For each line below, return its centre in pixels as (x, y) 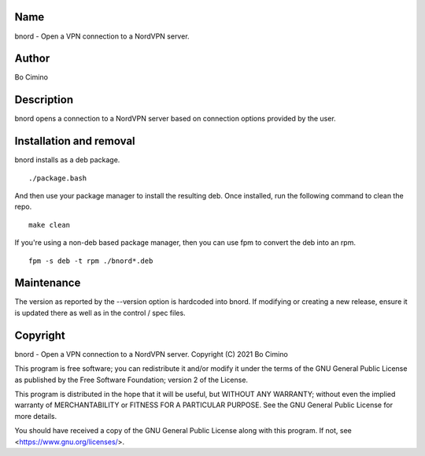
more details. (36, 416)
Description (44, 100)
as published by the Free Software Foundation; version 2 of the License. (131, 380)
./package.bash (58, 178)
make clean (50, 225)
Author (32, 59)
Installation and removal (75, 141)
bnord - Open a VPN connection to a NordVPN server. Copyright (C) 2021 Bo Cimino (152, 354)
